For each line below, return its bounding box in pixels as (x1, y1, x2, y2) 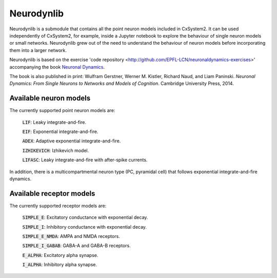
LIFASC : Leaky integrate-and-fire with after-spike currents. (22, 157, 148, 163)
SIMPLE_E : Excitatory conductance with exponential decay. (22, 214, 148, 220)
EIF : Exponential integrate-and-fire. (22, 128, 98, 135)
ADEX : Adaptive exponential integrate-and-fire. (22, 138, 121, 144)
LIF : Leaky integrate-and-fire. (22, 119, 87, 125)
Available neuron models (9, 94, 91, 103)
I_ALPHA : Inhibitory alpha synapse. (22, 262, 97, 268)
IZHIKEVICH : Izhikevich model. (22, 147, 89, 154)
